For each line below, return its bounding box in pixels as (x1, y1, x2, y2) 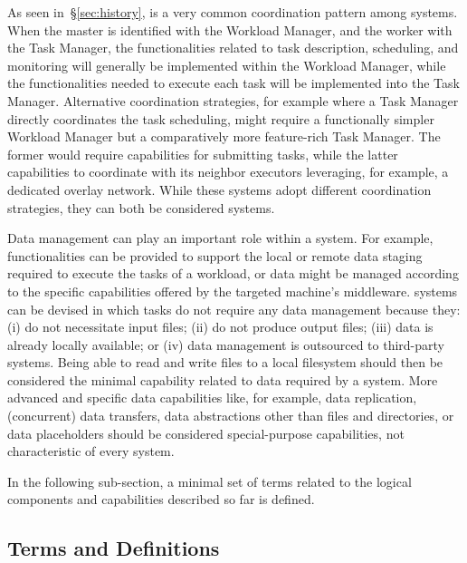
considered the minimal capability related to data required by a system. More (7, 370, 438, 389)
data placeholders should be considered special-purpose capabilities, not (7, 423, 405, 442)
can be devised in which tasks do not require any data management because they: (7, 299, 461, 318)
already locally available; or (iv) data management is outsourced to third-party (7, 335, 444, 354)
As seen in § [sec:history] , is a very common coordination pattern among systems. (7, 3, 458, 21)
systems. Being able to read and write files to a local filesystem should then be (7, 353, 443, 372)
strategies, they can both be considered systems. (7, 198, 275, 217)
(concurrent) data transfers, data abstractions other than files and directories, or (7, 406, 454, 425)
